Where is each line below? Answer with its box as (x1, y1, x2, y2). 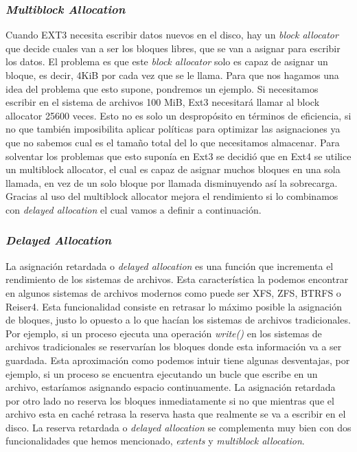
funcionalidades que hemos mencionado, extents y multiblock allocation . (5, 433, 305, 448)
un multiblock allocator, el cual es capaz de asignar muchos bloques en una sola (5, 162, 341, 177)
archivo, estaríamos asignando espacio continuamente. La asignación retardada (5, 380, 336, 394)
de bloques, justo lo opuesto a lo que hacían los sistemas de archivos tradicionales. (5, 313, 351, 327)
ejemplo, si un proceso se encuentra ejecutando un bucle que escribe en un (5, 366, 318, 381)
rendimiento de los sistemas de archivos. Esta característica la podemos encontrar (5, 272, 349, 286)
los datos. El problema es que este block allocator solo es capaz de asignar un (5, 54, 328, 69)
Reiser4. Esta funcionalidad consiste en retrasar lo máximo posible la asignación (5, 299, 342, 313)
